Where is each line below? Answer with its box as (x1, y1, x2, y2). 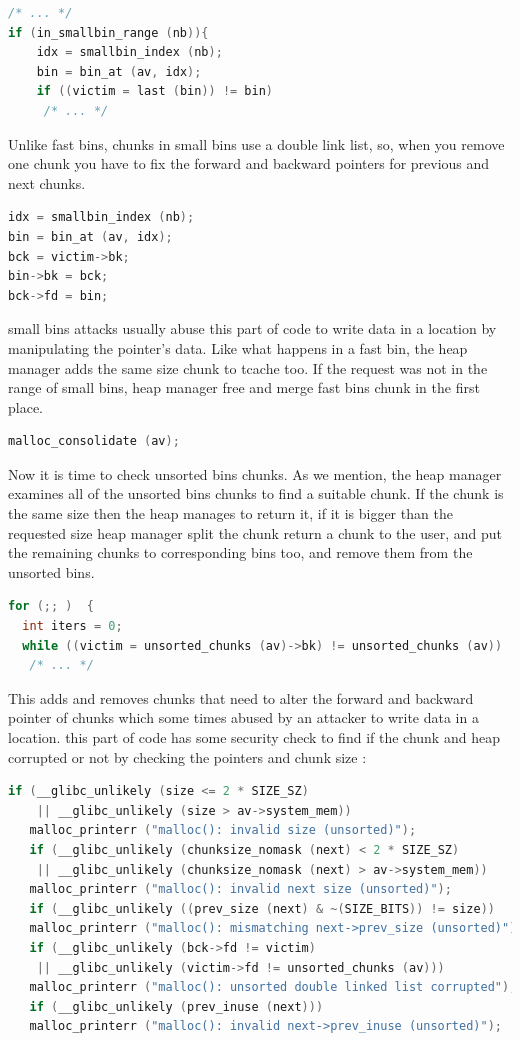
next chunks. (8, 172, 86, 193)
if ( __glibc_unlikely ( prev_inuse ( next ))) (29, 999, 324, 1014)
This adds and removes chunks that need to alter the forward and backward (8, 687, 474, 708)
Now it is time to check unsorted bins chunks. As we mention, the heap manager (8, 463, 502, 484)
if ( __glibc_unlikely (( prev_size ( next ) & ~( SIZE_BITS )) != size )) (29, 901, 495, 916)
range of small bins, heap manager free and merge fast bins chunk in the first (8, 377, 480, 398)
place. (8, 396, 43, 417)
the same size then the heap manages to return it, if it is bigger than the (8, 503, 453, 524)
